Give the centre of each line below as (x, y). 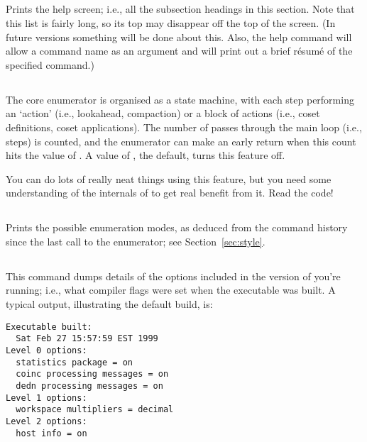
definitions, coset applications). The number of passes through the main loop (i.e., (184, 127)
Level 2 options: (46, 421)
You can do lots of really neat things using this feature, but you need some (169, 178)
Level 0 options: (46, 350)
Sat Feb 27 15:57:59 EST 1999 (87, 339)
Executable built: (49, 327)
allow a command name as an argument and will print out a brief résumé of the (179, 51)
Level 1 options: (46, 398)
